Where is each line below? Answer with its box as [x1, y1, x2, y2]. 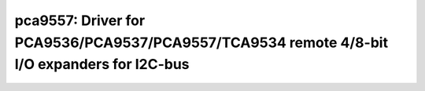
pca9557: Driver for [14, 12, 146, 29]
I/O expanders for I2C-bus [14, 56, 190, 74]
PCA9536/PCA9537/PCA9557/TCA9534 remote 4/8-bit [14, 34, 389, 51]
